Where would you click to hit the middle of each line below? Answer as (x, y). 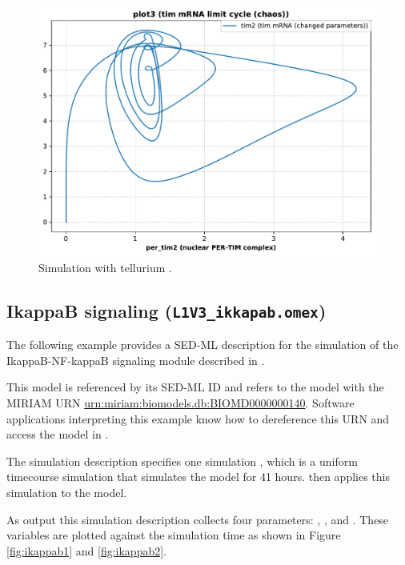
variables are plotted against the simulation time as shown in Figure (174, 535)
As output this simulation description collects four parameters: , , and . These (198, 519)
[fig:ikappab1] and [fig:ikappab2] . (87, 550)
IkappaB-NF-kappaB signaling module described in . (136, 360)
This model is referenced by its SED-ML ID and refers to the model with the (195, 387)
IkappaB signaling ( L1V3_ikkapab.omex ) (166, 310)
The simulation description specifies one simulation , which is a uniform (182, 461)
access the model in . (58, 434)
